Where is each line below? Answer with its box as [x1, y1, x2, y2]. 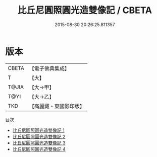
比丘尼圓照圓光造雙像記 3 [12, 139, 66, 146]
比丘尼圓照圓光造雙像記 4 [12, 146, 66, 152]
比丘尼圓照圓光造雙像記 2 [12, 133, 66, 139]
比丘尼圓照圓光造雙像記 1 [12, 127, 65, 133]
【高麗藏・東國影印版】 [29, 103, 85, 110]
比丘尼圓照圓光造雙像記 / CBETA [17, 5, 152, 16]
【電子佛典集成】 [29, 65, 70, 72]
